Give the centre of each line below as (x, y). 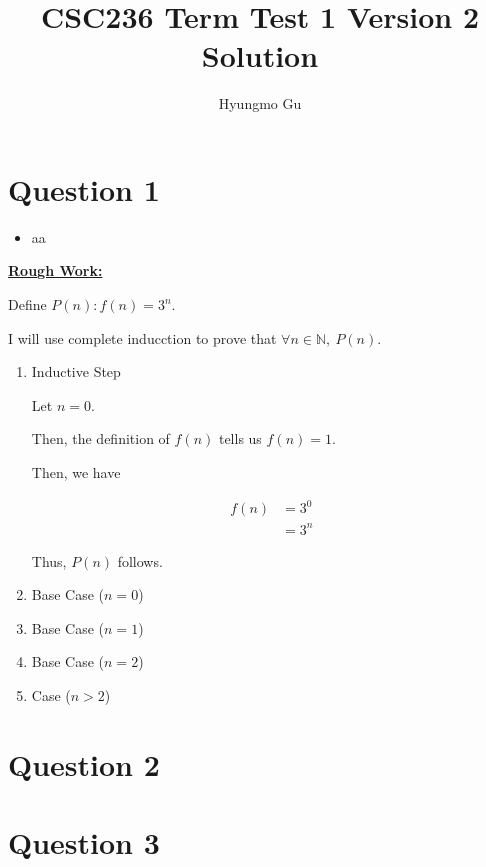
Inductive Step (76, 371)
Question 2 (84, 763)
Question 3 (84, 842)
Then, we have (76, 472)
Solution (260, 55)
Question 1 (84, 188)
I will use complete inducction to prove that (142, 337)
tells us (240, 438)
